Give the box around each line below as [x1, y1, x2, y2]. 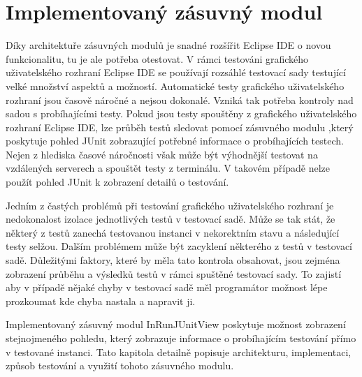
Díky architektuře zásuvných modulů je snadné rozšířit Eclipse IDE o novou [6, 38, 331, 52]
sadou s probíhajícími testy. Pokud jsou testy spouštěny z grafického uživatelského [6, 106, 357, 121]
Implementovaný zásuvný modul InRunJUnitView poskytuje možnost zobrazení [6, 317, 346, 332]
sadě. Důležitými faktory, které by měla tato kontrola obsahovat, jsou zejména [6, 253, 340, 267]
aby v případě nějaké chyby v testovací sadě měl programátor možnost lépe [6, 280, 328, 295]
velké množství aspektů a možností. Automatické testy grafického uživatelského [6, 78, 345, 93]
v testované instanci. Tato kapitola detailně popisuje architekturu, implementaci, [6, 344, 352, 359]
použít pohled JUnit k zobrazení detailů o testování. [6, 175, 229, 189]
